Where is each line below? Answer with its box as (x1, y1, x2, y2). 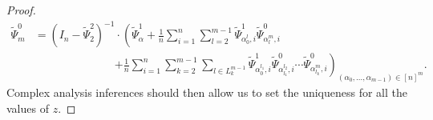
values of (6, 99, 49, 116)
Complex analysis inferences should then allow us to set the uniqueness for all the (6, 84, 408, 101)
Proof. (6, 2, 36, 18)
